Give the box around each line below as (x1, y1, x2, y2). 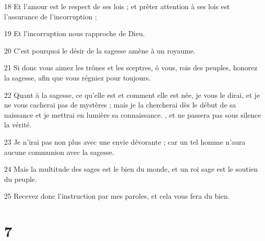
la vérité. (4, 119, 32, 130)
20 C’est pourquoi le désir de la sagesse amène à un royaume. (4, 45, 196, 56)
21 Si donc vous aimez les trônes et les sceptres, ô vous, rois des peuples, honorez (4, 62, 257, 73)
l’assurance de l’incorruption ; (4, 11, 97, 21)
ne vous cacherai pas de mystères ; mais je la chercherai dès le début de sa (4, 99, 236, 110)
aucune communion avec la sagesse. (4, 146, 114, 157)
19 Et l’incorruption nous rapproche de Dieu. (4, 28, 145, 39)
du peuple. (4, 173, 37, 184)
